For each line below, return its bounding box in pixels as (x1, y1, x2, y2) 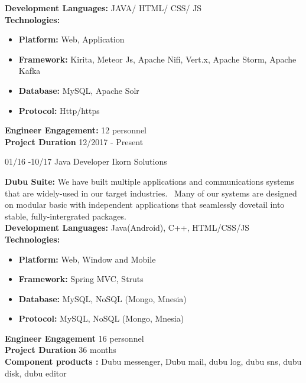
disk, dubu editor (5, 366, 67, 379)
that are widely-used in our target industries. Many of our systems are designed (5, 186, 297, 199)
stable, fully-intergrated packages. (5, 209, 126, 222)
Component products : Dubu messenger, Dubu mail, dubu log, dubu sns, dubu (5, 355, 302, 368)
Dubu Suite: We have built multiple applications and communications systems (5, 175, 294, 187)
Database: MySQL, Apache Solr (18, 84, 139, 96)
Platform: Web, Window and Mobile (18, 253, 156, 265)
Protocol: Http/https (18, 104, 100, 116)
